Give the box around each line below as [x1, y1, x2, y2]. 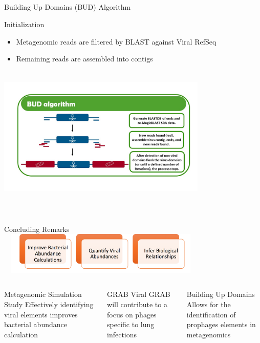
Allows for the [186, 299, 231, 310]
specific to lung [107, 319, 155, 330]
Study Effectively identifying [4, 299, 94, 310]
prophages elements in [186, 319, 256, 330]
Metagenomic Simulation [4, 289, 82, 299]
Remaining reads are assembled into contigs [16, 53, 153, 64]
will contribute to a [107, 299, 167, 310]
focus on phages [107, 309, 157, 319]
